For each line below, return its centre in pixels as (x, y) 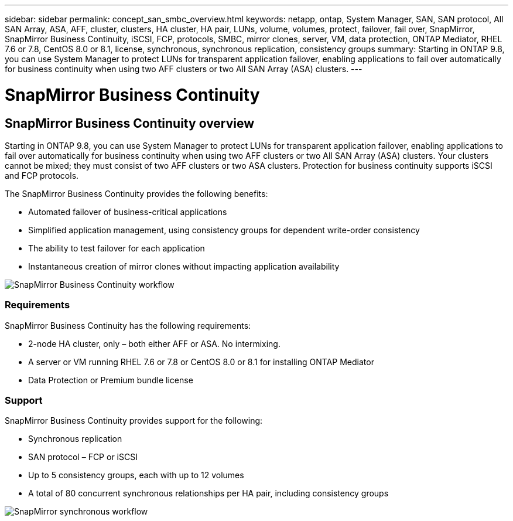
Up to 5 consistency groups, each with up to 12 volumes (136, 475)
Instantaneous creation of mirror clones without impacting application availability (184, 266)
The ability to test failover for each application (117, 248)
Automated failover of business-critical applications (128, 212)
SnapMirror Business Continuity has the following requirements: (128, 325)
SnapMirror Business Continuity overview (130, 123)
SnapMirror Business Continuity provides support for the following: (134, 421)
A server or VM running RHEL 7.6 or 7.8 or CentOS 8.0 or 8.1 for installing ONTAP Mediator (201, 362)
